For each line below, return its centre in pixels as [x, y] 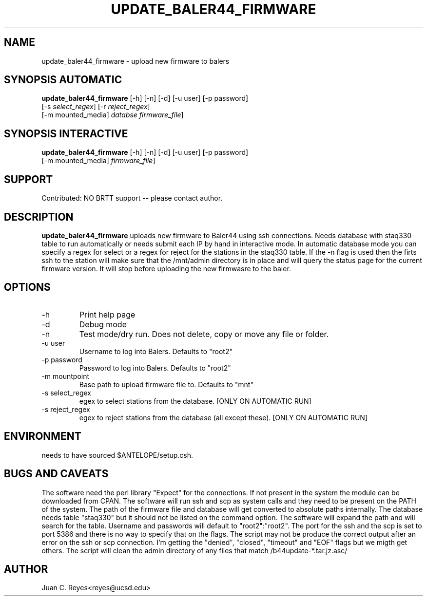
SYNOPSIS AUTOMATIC [63, 80]
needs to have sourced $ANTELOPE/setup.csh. [117, 455]
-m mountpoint [66, 376]
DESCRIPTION [39, 217]
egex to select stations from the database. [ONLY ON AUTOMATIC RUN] [195, 401]
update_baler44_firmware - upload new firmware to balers [136, 61]
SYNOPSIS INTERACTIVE [66, 133]
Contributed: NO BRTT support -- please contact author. [132, 198]
